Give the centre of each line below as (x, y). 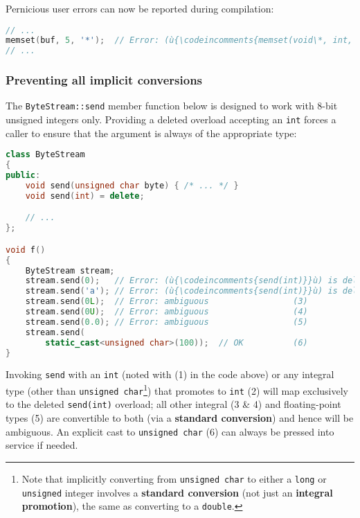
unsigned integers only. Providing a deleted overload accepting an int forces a (171, 119)
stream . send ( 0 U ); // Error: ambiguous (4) (166, 312)
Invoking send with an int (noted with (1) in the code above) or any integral (170, 374)
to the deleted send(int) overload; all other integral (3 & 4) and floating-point (173, 404)
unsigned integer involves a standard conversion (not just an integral (177, 492)
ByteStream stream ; (70, 270)
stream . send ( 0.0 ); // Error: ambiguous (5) (166, 322)
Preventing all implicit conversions (104, 80)
